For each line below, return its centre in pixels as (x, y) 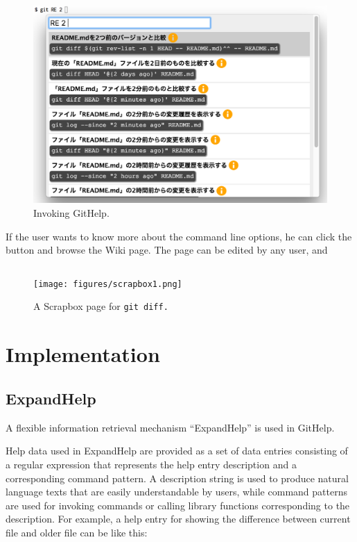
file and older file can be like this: (77, 532)
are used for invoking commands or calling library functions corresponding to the (178, 505)
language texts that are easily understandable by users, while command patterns (176, 492)
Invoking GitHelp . (71, 213)
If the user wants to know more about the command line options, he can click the (179, 236)
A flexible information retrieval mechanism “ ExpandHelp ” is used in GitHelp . (170, 427)
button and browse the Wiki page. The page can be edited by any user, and (167, 250)
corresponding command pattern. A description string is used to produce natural (177, 478)
